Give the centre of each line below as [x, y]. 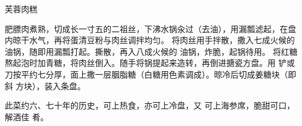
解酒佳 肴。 [27, 116]
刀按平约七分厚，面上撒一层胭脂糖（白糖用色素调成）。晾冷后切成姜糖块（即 [150, 74]
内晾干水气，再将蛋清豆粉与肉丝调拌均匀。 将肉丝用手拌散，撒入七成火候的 [150, 40]
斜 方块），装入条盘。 [45, 85]
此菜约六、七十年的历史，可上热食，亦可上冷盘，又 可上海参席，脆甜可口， [150, 105]
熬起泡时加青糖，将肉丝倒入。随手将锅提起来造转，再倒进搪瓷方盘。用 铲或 [150, 63]
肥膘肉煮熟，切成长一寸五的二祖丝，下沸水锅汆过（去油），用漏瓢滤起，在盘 [150, 28]
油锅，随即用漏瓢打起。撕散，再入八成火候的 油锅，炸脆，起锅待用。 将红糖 [151, 51]
